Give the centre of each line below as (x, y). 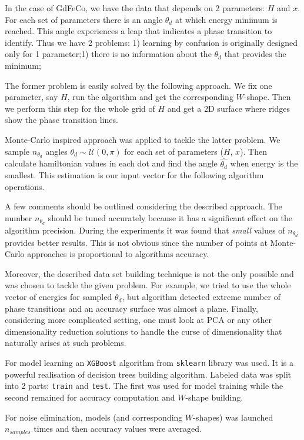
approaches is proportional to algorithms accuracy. (118, 254)
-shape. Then (267, 97)
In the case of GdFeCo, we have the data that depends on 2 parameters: (135, 8)
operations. (25, 186)
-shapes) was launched (233, 417)
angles (56, 151)
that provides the (255, 54)
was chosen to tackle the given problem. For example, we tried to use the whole (148, 285)
